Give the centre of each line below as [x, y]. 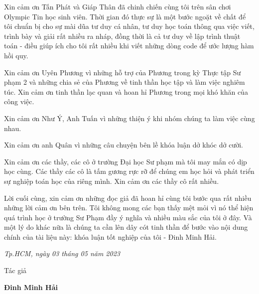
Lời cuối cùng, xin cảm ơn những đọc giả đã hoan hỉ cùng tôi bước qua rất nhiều [128, 198]
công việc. [19, 101]
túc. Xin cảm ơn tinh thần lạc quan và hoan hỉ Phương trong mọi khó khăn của [126, 91]
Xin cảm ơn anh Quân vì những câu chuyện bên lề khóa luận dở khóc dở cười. [124, 145]
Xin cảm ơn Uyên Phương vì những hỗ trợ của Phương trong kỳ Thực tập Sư [123, 72]
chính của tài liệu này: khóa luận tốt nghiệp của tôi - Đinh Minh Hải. [110, 236]
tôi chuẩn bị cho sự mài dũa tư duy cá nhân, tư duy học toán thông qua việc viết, [129, 26]
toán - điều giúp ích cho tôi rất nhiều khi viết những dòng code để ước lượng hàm [129, 46]
